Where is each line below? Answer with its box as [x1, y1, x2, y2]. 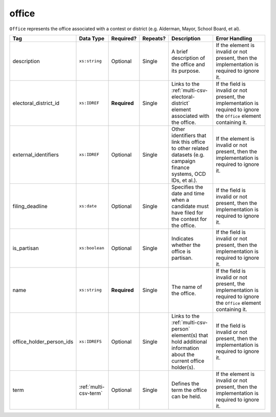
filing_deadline [12, 202, 48, 210]
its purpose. [171, 67, 200, 74]
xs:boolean [79, 245, 104, 251]
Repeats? [142, 35, 166, 42]
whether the [171, 241, 201, 248]
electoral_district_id [12, 99, 60, 107]
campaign [171, 157, 196, 164]
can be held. [171, 392, 201, 400]
